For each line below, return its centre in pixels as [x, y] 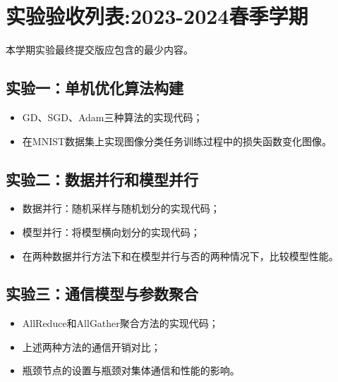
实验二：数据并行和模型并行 [102, 179]
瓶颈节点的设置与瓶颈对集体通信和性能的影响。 [131, 370]
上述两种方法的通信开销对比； [91, 346]
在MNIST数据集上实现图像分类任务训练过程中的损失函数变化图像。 [177, 141]
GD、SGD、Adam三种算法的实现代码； [113, 117]
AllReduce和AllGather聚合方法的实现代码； [120, 323]
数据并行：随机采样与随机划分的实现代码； [121, 208]
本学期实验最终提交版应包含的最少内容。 [99, 50]
